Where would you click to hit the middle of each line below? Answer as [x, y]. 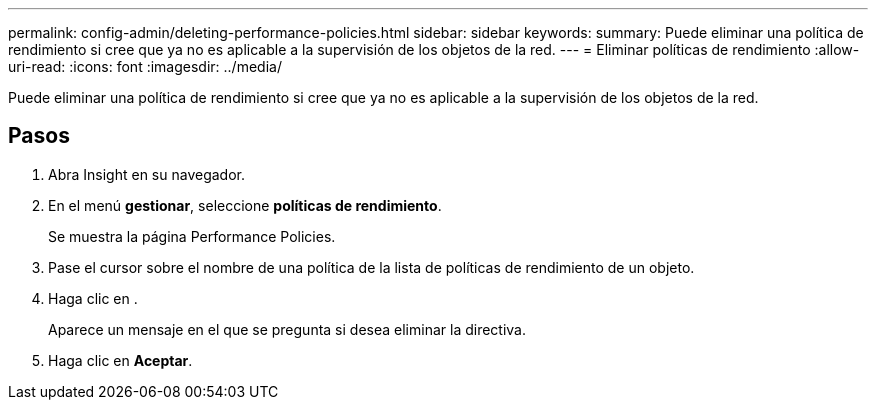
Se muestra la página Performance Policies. [192, 236]
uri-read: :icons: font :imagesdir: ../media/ [145, 66]
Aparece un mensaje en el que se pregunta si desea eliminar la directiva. [287, 329]
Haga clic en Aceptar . [120, 360]
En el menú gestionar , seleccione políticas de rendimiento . [245, 205]
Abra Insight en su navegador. [146, 174]
